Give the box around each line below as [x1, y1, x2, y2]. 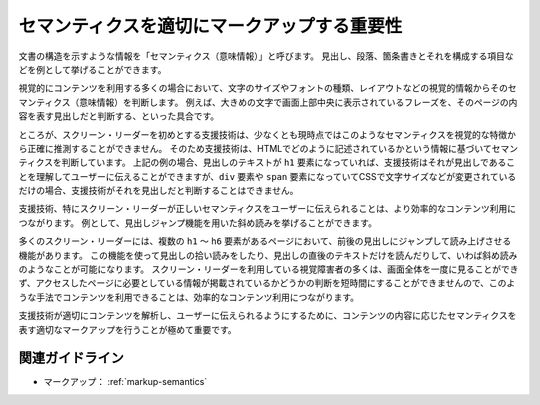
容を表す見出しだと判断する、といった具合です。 [18, 110, 220, 122]
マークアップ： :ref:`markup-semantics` [43, 376, 208, 388]
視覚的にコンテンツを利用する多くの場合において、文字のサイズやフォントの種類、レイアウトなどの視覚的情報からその [18, 82, 509, 94]
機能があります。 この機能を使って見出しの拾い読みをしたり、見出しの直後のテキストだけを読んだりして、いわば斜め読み [18, 249, 518, 261]
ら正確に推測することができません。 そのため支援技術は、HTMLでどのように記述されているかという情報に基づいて [18, 142, 492, 154]
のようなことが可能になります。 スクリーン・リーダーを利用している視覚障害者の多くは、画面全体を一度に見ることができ [18, 263, 519, 275]
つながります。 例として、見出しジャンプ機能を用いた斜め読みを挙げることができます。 [18, 216, 377, 229]
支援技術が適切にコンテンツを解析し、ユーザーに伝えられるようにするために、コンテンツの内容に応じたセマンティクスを [18, 310, 517, 322]
